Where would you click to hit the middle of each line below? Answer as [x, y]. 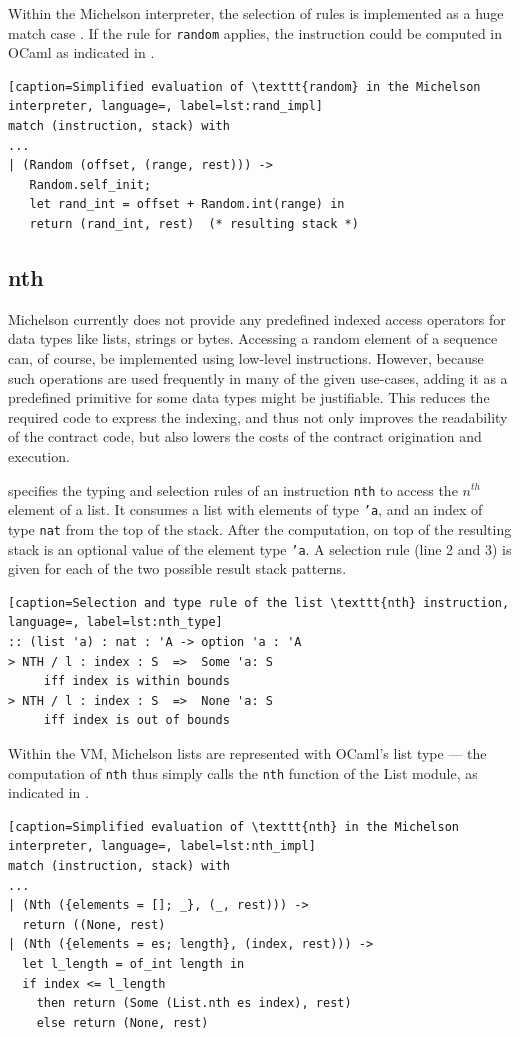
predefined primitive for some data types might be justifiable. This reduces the [249, 397]
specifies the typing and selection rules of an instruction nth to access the [233, 489]
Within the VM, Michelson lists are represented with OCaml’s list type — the [247, 752]
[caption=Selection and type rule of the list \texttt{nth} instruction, [259, 602]
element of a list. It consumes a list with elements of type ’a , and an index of [245, 509]
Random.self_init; [90, 184]
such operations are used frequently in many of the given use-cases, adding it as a [258, 377]
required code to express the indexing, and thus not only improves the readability [258, 416]
